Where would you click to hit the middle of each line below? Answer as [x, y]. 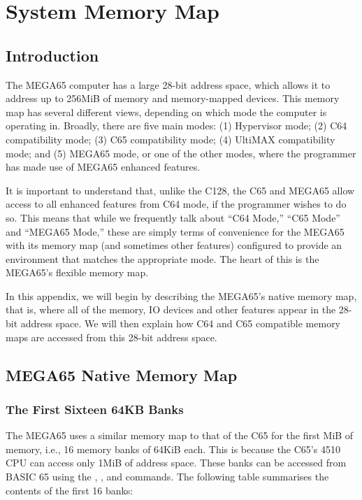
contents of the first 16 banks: [70, 490]
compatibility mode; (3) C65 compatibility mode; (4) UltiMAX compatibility [171, 139]
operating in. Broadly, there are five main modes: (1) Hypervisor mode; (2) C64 [176, 126]
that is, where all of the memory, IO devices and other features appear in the [171, 309]
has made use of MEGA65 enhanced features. [103, 167]
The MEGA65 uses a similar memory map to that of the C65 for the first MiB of [180, 435]
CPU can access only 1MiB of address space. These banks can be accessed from [176, 463]
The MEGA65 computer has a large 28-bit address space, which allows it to [168, 84]
